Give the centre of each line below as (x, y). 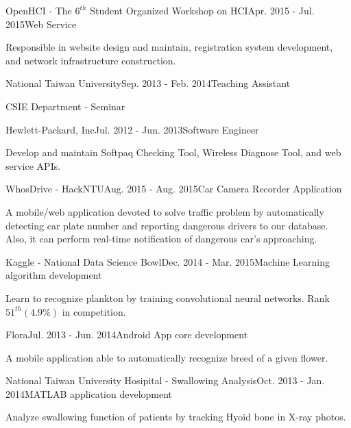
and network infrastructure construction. (91, 60)
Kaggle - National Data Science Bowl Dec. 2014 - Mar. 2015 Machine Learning (168, 261)
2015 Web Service (41, 24)
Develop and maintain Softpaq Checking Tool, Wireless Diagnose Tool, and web (173, 152)
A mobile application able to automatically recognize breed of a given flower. (167, 357)
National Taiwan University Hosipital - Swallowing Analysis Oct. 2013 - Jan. (165, 380)
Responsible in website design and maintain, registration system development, (169, 47)
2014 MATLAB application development (89, 393)
